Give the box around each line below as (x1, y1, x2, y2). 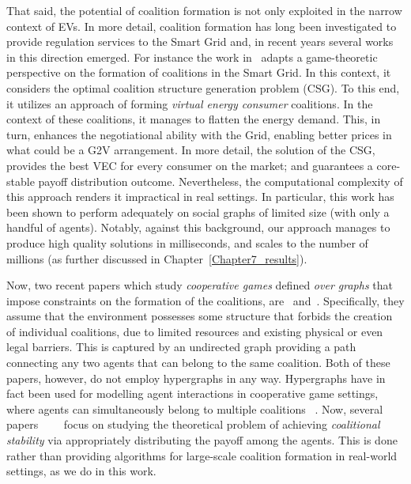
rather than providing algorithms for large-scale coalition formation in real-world (6, 447, 398, 463)
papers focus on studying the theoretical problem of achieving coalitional (6, 416, 380, 433)
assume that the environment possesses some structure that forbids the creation (6, 308, 393, 324)
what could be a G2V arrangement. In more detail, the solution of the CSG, (6, 142, 375, 158)
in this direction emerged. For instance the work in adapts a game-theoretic (6, 48, 378, 65)
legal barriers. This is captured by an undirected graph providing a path (6, 338, 356, 355)
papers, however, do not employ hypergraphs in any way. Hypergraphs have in (6, 369, 386, 386)
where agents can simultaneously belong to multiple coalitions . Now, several (6, 400, 383, 417)
